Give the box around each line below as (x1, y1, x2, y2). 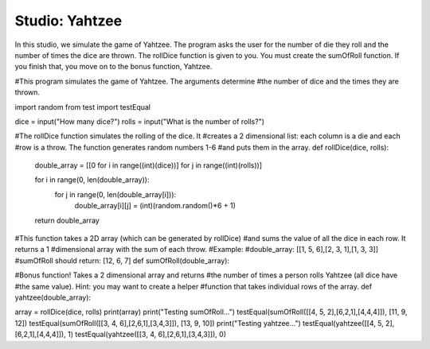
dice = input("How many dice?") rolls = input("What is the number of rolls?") (14, 116, 265, 126)
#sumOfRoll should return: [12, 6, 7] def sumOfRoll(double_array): (14, 255, 230, 266)
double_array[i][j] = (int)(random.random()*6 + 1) (74, 201, 236, 211)
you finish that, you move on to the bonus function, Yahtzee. (14, 62, 213, 72)
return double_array (34, 215, 100, 225)
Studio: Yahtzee (14, 12, 123, 29)
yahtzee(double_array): (14, 293, 92, 302)
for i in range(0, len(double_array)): (34, 175, 150, 184)
